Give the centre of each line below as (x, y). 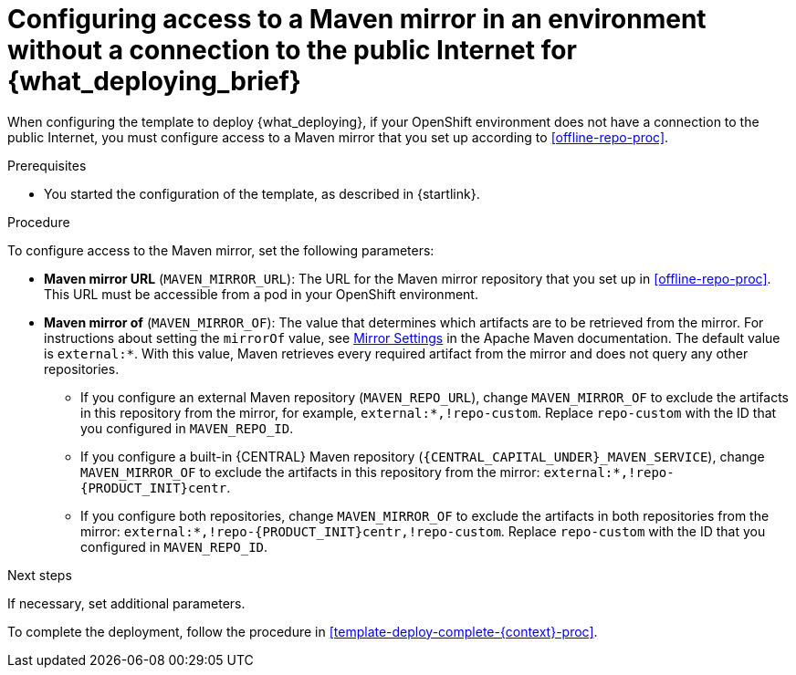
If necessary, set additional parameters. (126, 603)
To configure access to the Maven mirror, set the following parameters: (221, 250)
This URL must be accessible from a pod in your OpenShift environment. (261, 294)
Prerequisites (47, 165)
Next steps (40, 575)
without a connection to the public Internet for (292, 50)
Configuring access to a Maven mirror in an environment (357, 19)
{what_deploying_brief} (154, 81)
